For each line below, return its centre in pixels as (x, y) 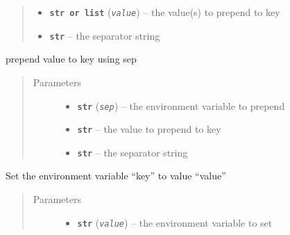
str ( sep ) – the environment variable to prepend (181, 105)
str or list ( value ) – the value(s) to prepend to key (165, 12)
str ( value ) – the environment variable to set (175, 222)
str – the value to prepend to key (149, 129)
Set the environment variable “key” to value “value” (116, 176)
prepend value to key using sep (71, 59)
